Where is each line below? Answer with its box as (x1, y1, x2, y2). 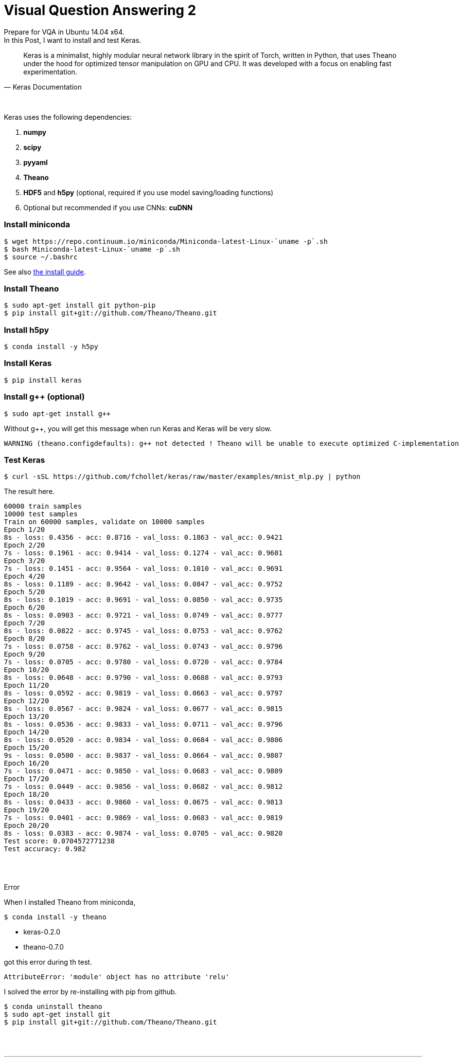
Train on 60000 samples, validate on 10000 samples (4, 518, 205, 526)
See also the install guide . (4, 267, 86, 276)
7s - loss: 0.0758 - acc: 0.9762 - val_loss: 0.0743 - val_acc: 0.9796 (4, 642, 283, 651)
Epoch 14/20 (4, 728, 49, 736)
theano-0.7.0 (23, 943, 64, 951)
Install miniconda (4, 220, 70, 230)
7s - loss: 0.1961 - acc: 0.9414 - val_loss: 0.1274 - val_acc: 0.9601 (4, 549, 283, 557)
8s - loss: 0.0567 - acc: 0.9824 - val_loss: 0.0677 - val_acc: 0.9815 (4, 705, 283, 713)
